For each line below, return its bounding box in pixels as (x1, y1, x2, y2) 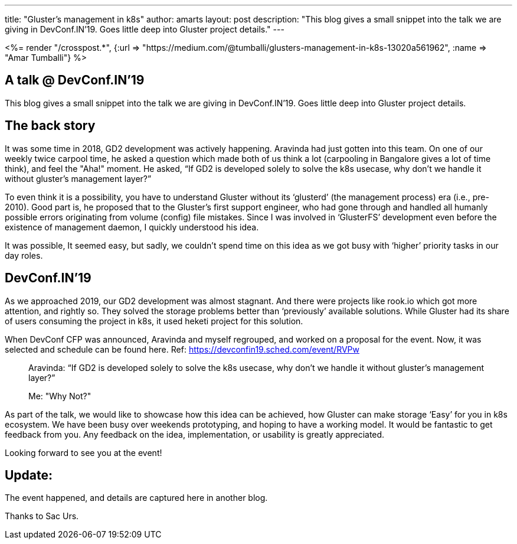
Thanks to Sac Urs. (5, 511, 79, 522)
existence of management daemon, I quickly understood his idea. (5, 221, 259, 232)
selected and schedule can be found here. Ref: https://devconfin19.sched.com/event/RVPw (5, 344, 359, 354)
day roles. (5, 250, 43, 260)
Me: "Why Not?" (28, 390, 91, 401)
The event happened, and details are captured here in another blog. (5, 493, 268, 503)
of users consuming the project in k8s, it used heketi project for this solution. (5, 315, 303, 326)
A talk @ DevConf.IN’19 (5, 73, 145, 88)
